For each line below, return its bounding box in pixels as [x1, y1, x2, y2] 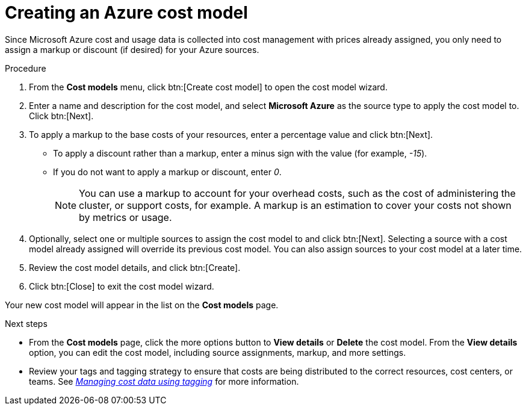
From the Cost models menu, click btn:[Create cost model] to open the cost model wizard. [29, 81, 388, 92]
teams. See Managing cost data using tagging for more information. [29, 376, 299, 387]
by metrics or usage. [79, 211, 172, 223]
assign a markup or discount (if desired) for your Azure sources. [5, 44, 259, 55]
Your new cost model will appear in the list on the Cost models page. [5, 299, 279, 310]
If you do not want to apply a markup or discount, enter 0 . [53, 166, 282, 177]
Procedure [5, 63, 46, 73]
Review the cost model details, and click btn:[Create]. [29, 262, 241, 273]
